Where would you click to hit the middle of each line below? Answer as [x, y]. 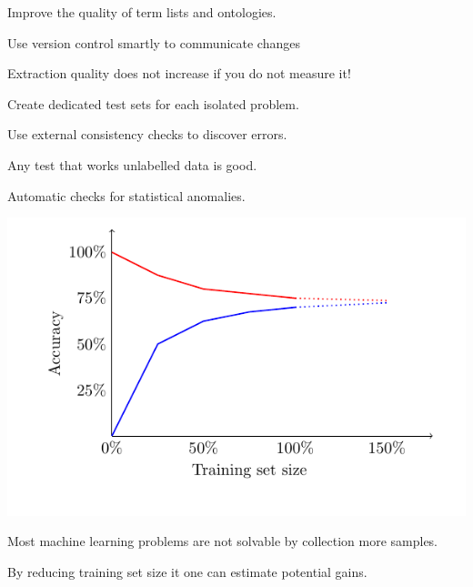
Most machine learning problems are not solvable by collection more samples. [223, 541]
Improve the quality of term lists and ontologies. [142, 12]
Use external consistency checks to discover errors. [147, 134]
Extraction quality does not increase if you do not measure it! [179, 73]
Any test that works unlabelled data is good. [132, 164]
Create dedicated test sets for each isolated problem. [153, 103]
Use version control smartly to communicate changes [154, 42]
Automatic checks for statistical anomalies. [126, 195]
